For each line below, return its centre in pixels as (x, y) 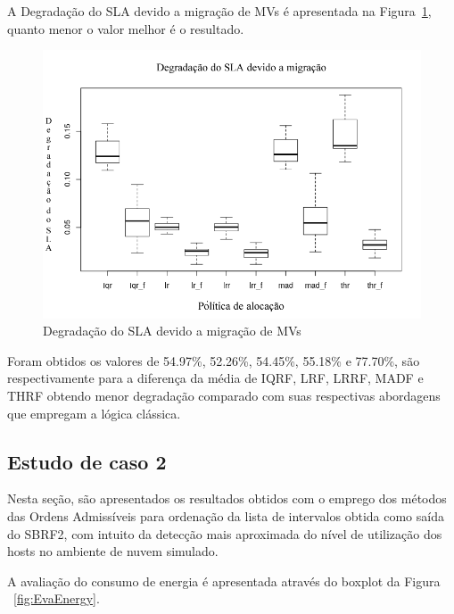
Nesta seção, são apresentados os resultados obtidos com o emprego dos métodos (227, 498)
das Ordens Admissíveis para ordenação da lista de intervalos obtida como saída (226, 515)
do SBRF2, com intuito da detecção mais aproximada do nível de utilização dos (225, 533)
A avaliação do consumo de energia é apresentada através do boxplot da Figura (224, 581)
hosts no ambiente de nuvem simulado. (113, 551)
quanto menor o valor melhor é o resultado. (126, 28)
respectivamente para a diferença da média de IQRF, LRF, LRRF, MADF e (215, 378)
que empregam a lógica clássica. (94, 413)
